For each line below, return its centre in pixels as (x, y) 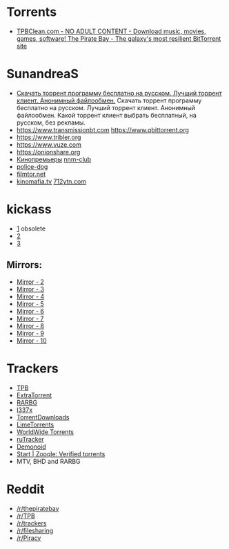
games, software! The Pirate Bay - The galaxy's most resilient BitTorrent (119, 38)
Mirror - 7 (30, 318)
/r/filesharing (34, 530)
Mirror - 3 (30, 289)
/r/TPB (26, 516)
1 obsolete (31, 228)
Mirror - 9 (30, 333)
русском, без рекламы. (51, 123)
